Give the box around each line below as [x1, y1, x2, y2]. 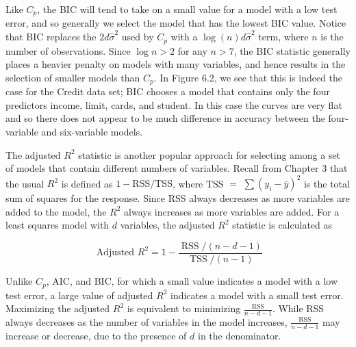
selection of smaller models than [5, 70, 140, 84]
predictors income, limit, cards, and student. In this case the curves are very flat [5, 97, 342, 112]
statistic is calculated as [232, 218, 333, 232]
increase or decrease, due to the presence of [5, 328, 187, 342]
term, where [258, 29, 309, 44]
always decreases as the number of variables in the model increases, [5, 314, 288, 329]
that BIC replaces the [5, 29, 97, 44]
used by [121, 29, 154, 44]
